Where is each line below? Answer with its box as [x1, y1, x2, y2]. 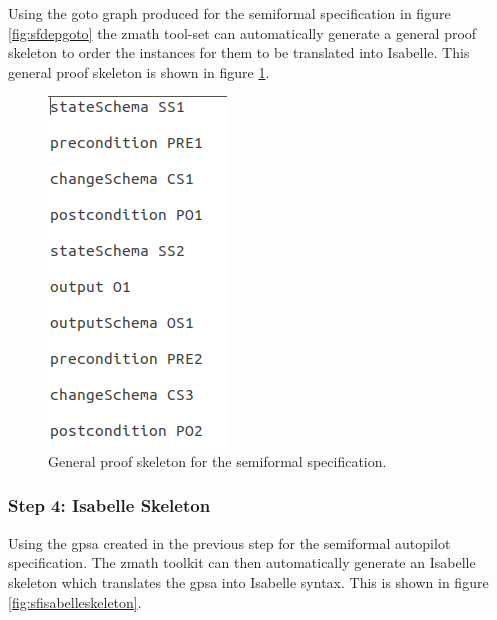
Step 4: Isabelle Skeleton [8, 493, 211, 518]
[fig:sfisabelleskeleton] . [8, 591, 142, 612]
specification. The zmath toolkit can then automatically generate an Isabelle [8, 552, 476, 573]
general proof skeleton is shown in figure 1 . [8, 61, 270, 82]
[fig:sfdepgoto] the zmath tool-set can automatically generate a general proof [8, 22, 477, 43]
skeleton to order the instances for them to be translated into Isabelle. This [8, 42, 470, 63]
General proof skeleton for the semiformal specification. [48, 450, 387, 471]
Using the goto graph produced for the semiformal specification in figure [8, 3, 451, 23]
